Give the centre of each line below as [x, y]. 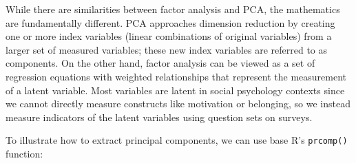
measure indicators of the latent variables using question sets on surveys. [159, 117]
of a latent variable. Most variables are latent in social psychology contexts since [175, 90]
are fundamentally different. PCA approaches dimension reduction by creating [170, 22]
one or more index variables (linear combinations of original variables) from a [169, 36]
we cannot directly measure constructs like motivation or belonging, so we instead [178, 104]
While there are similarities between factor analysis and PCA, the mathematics [173, 9]
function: [24, 153]
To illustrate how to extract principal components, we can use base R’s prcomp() [177, 140]
